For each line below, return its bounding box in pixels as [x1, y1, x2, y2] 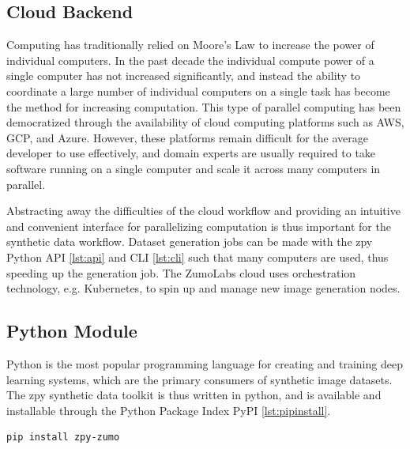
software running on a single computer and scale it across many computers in [6, 160, 381, 176]
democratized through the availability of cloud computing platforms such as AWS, [6, 114, 404, 130]
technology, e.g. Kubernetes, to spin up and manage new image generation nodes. [6, 280, 401, 296]
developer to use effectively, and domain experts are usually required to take [6, 145, 376, 161]
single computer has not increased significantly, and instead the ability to [6, 67, 361, 84]
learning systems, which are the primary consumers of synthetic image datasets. [6, 371, 393, 387]
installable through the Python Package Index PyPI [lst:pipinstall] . [6, 402, 331, 418]
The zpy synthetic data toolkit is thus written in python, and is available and [6, 387, 382, 403]
